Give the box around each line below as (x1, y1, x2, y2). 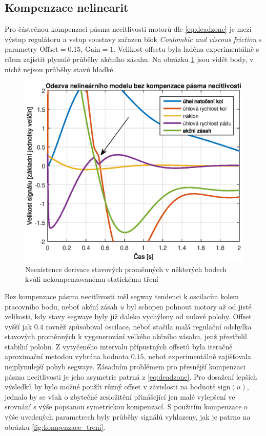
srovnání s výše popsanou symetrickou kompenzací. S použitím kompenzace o (5, 401, 248, 412)
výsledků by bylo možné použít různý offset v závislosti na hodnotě (5, 381, 216, 392)
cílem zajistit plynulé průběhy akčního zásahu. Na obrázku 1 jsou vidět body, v (5, 53, 254, 64)
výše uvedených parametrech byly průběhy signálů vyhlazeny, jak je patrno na (5, 411, 251, 422)
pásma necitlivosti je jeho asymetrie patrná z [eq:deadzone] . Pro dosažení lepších (5, 371, 257, 382)
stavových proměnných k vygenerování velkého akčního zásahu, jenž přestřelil (5, 331, 247, 342)
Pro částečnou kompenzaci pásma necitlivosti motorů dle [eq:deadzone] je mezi (5, 24, 252, 34)
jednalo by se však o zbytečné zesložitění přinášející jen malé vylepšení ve (5, 391, 235, 402)
